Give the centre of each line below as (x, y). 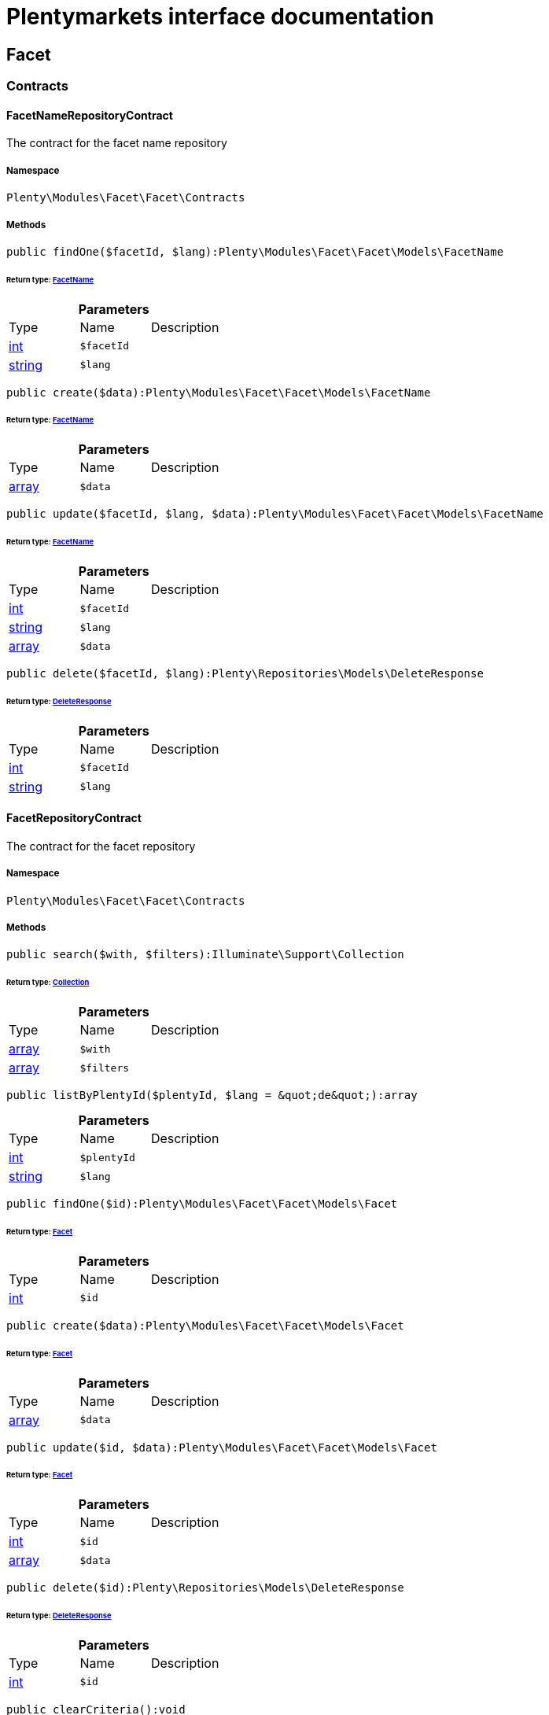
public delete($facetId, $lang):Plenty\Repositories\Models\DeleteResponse (245, 674)
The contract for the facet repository (101, 846)
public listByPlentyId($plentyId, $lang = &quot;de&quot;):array (212, 1095)
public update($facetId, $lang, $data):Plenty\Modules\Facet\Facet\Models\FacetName (275, 514)
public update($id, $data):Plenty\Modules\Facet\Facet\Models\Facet (222, 1447)
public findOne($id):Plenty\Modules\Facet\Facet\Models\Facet (202, 1204)
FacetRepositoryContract (74, 818)
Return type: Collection (48, 983)
